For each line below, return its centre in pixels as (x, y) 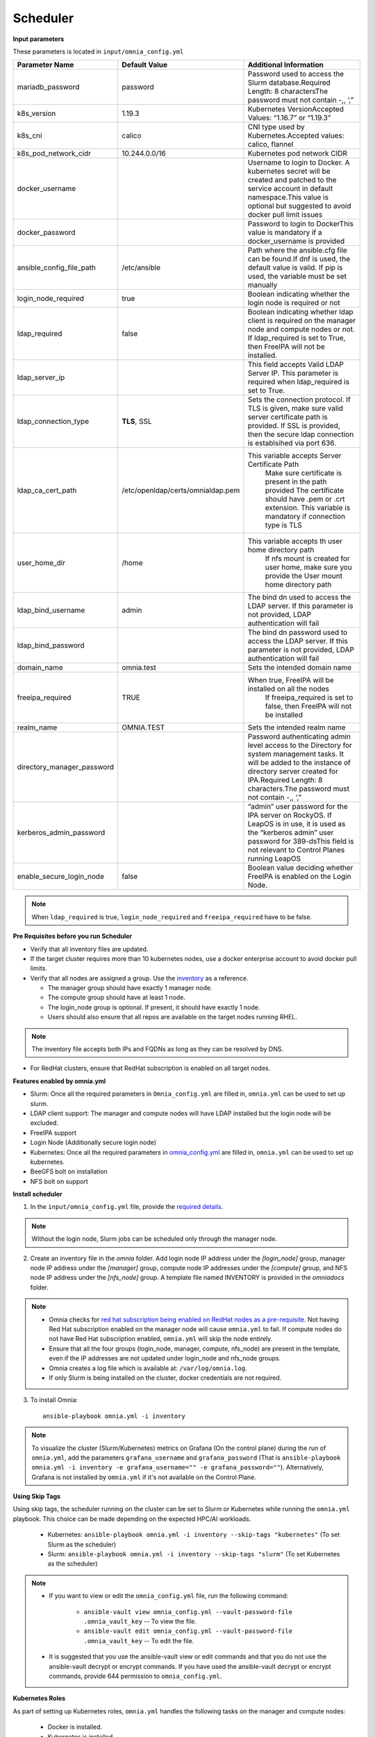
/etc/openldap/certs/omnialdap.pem (181, 491)
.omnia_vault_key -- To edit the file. (139, 1640)
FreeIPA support (53, 1133)
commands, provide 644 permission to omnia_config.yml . (135, 1676)
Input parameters (39, 39)
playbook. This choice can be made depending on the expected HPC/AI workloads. (132, 1519)
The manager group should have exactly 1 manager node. (130, 988)
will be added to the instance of (299, 763)
